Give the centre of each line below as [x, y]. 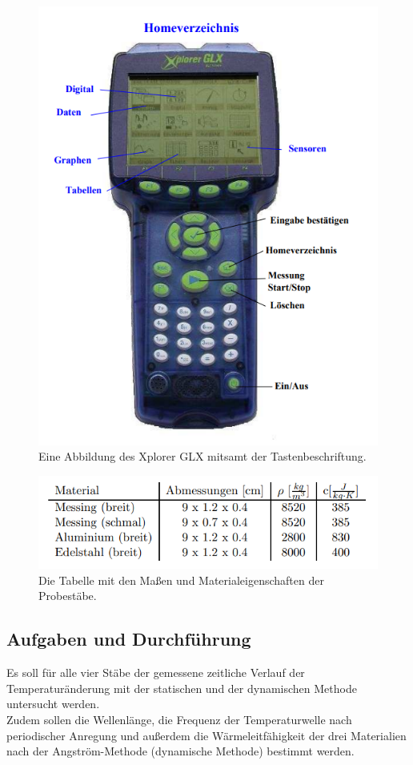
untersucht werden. [53, 704]
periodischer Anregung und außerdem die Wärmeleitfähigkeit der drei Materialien [206, 735]
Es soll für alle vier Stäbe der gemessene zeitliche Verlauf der [156, 672]
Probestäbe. [68, 596]
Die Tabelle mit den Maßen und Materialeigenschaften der [181, 580]
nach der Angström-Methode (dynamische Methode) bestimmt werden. [180, 751]
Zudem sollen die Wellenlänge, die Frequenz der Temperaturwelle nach [179, 719]
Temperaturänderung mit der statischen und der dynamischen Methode [182, 688]
